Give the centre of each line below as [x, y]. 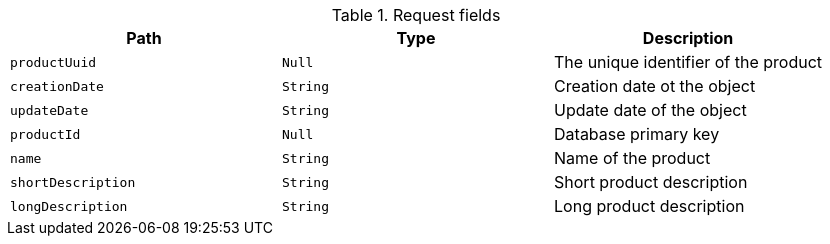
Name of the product [632, 158]
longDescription [69, 206]
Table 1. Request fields [416, 15]
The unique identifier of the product [688, 62]
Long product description [649, 206]
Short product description [651, 182]
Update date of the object [650, 110]
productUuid [53, 62]
